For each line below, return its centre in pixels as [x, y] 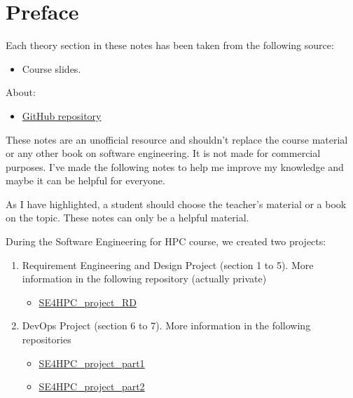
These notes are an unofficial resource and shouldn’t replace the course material [177, 139]
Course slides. [51, 68]
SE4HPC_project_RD [88, 302]
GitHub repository [62, 115]
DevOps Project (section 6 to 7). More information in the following [166, 325]
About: [21, 92]
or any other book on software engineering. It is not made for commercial [163, 153]
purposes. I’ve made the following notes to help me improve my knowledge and [175, 166]
